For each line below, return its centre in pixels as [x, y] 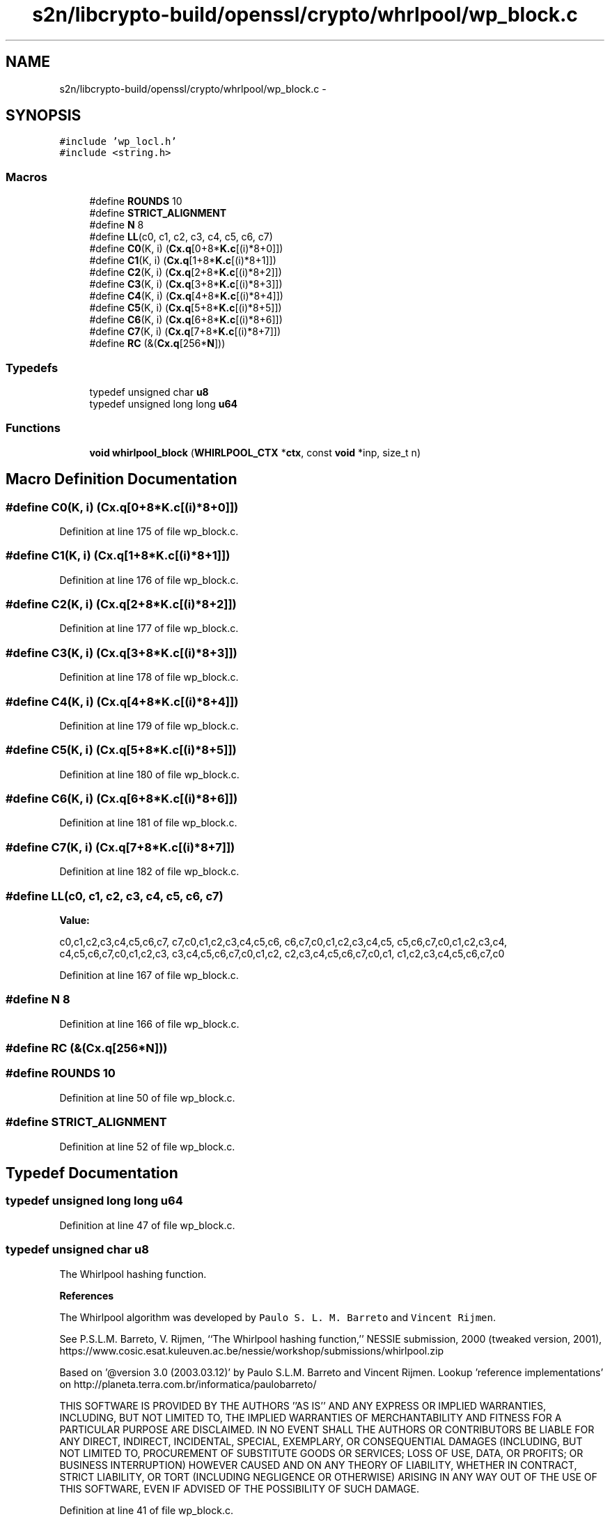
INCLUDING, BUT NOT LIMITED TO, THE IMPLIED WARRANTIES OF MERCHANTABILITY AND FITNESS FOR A [311, 1417]
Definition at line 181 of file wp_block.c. [148, 823]
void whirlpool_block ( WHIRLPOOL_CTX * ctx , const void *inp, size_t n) [255, 452]
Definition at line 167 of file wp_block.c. [149, 975]
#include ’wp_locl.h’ [118, 142]
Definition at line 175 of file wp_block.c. [149, 531]
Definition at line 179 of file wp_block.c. [149, 725]
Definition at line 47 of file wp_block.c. [147, 1225]
